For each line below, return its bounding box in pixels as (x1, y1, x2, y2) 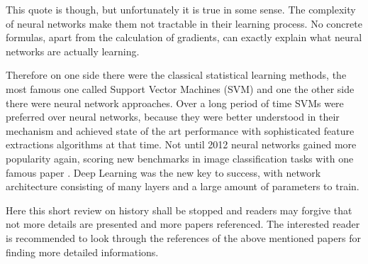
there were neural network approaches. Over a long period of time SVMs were (6, 95, 344, 110)
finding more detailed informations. (6, 244, 159, 259)
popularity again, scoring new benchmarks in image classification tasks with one (6, 150, 354, 165)
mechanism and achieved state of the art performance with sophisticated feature (6, 123, 355, 138)
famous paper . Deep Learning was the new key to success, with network (6, 165, 321, 180)
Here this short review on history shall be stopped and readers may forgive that (6, 202, 352, 217)
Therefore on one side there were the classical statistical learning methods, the (6, 67, 347, 82)
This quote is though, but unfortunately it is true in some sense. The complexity (6, 2, 356, 16)
